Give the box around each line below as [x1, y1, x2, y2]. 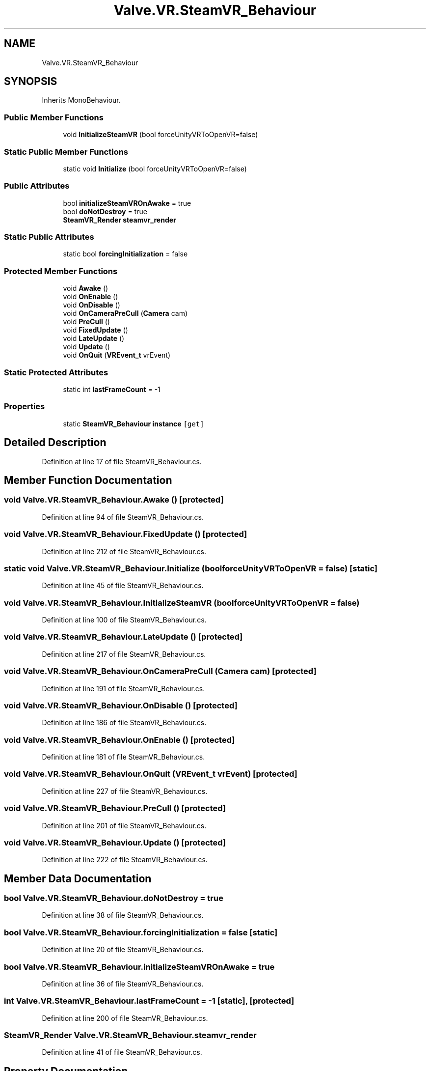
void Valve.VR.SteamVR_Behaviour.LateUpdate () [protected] [4, 632, 243, 642]
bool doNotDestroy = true [63, 207, 147, 216]
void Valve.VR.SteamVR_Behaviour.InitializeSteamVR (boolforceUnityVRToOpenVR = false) [4, 597, 360, 608]
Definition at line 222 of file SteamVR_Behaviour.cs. [42, 855, 208, 864]
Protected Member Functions [4, 266, 118, 276]
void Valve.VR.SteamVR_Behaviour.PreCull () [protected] [4, 803, 226, 814]
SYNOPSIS [4, 75, 57, 88]
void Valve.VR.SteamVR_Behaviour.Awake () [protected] [4, 495, 224, 505]
